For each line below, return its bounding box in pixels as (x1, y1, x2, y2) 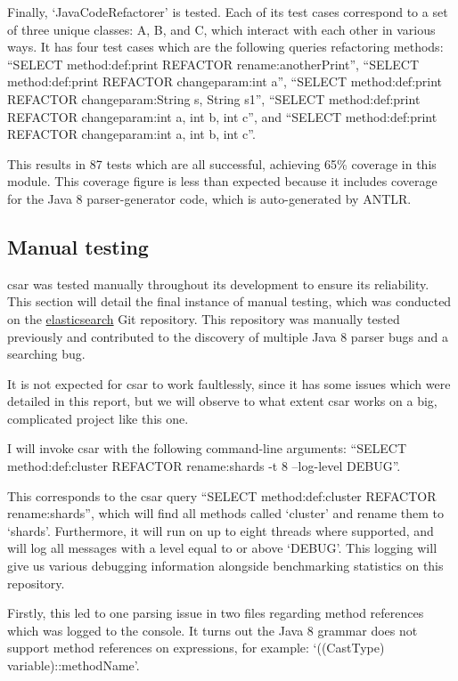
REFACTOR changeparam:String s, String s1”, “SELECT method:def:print (7, 89, 421, 108)
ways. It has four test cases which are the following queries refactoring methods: (7, 37, 444, 56)
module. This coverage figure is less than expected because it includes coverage (7, 172, 438, 191)
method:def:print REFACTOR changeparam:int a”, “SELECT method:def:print (7, 72, 443, 91)
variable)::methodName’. (7, 656, 140, 675)
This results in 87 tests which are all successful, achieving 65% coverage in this (7, 154, 437, 173)
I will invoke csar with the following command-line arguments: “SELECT (7, 439, 407, 458)
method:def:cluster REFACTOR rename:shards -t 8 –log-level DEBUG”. (7, 457, 401, 475)
